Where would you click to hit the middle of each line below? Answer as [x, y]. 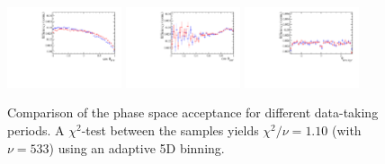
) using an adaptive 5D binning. [137, 147]
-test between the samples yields [170, 130]
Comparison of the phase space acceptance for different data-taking [193, 112]
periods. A [36, 130]
